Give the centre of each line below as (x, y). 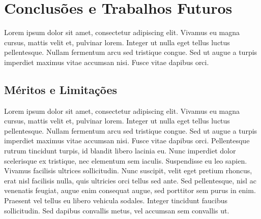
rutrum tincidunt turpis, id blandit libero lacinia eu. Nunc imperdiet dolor (120, 151)
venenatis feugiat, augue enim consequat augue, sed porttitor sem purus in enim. (130, 190)
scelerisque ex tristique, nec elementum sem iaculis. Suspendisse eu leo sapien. (126, 160)
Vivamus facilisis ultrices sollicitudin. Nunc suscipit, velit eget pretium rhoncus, (128, 170)
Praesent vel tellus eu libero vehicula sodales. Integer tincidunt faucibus (116, 200)
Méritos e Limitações (61, 89)
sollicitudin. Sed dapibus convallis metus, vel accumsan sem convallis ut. (117, 210)
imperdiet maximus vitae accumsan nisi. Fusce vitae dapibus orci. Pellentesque (127, 140)
